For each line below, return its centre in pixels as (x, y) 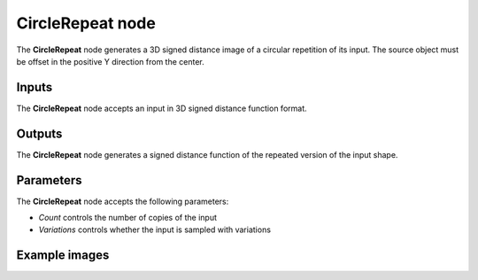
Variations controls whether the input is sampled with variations (155, 229)
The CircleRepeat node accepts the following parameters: (123, 201)
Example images (63, 256)
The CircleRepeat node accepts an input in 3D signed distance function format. (162, 108)
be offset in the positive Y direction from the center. (111, 61)
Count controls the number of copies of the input (127, 218)
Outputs (39, 133)
